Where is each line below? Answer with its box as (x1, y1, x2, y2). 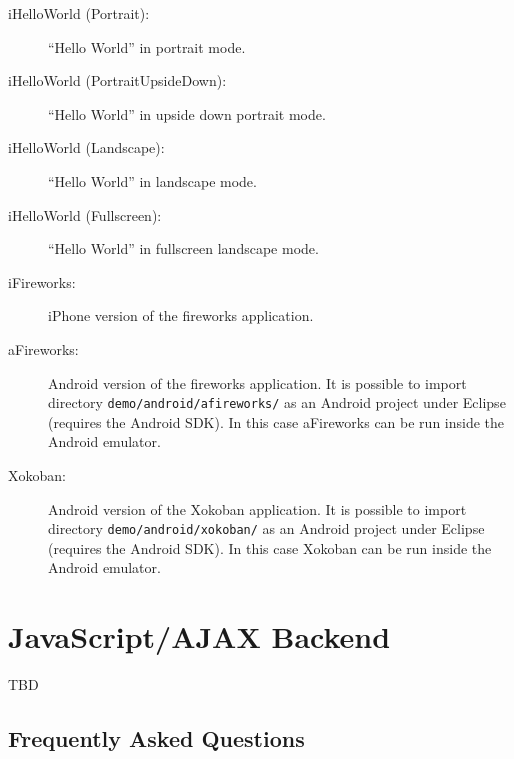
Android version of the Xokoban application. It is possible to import (48, 498, 467, 519)
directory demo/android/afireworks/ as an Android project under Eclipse (48, 392, 506, 413)
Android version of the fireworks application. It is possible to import (48, 372, 467, 393)
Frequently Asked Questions (8, 723, 305, 754)
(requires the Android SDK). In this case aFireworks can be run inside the (48, 411, 505, 432)
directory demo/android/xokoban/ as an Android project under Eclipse (48, 518, 485, 539)
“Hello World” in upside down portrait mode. (48, 103, 326, 124)
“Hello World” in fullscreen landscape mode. (48, 238, 319, 259)
